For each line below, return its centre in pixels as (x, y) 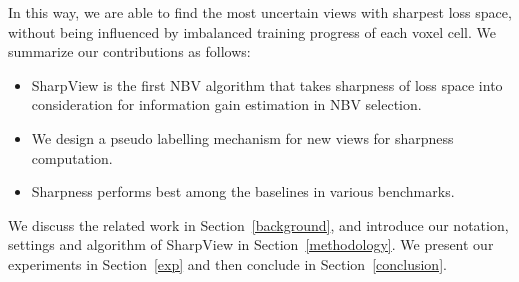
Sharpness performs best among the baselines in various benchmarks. (243, 191)
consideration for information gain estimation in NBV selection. (226, 104)
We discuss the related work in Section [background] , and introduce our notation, (258, 224)
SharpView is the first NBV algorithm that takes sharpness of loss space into (267, 84)
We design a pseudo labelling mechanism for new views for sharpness (242, 137)
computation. (72, 157)
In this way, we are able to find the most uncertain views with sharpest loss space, (260, 12)
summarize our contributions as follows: (129, 51)
